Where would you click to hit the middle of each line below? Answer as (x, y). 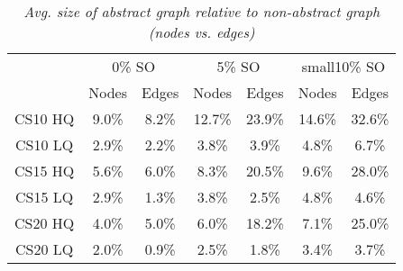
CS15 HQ (45, 171)
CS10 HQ (45, 118)
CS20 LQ (45, 249)
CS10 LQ (45, 145)
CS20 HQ (45, 223)
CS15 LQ (45, 197)
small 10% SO (343, 66)
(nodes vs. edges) (201, 32)
